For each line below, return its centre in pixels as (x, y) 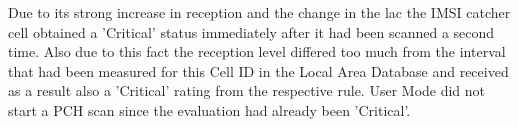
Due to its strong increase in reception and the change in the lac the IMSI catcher (259, 12)
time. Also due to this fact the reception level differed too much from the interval (257, 51)
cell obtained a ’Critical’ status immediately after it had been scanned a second (251, 31)
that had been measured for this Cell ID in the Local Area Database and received (258, 70)
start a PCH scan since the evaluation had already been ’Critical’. (209, 109)
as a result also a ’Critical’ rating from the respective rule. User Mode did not (247, 90)
